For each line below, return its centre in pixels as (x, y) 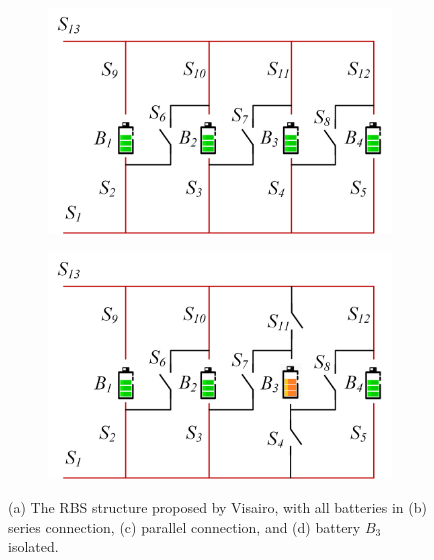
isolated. (33, 546)
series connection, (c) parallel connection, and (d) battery (184, 526)
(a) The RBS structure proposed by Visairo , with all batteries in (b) (217, 507)
